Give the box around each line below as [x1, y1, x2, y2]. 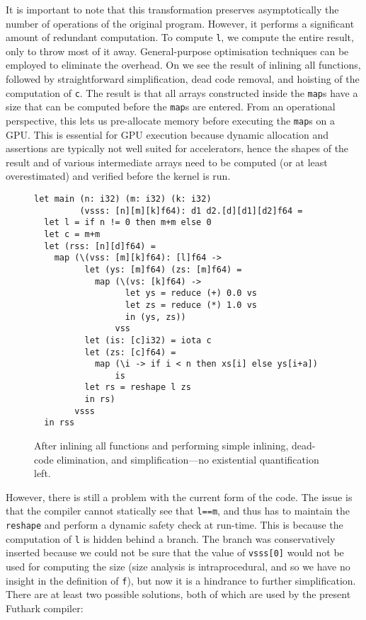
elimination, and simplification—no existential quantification [57, 452, 319, 466]
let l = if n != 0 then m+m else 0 [44, 217, 212, 228]
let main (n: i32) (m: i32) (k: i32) [34, 193, 212, 204]
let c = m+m [44, 229, 101, 239]
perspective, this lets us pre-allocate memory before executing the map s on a [6, 113, 335, 127]
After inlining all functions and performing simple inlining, [34, 438, 289, 453]
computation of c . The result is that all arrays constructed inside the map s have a [6, 85, 358, 100]
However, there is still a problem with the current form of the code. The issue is [6, 489, 353, 504]
